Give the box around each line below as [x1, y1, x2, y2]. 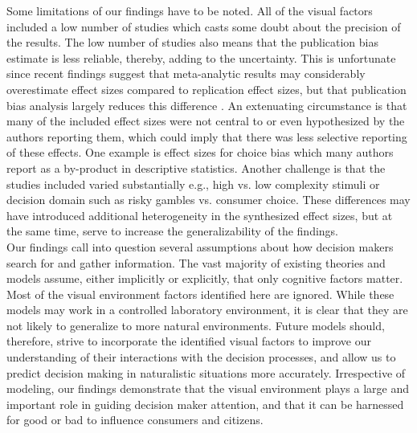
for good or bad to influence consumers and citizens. [6, 411, 264, 428]
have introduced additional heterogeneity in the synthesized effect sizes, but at [6, 206, 393, 223]
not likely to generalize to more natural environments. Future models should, [6, 317, 385, 333]
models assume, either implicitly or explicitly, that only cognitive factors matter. [6, 270, 403, 287]
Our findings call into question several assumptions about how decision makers [6, 238, 394, 255]
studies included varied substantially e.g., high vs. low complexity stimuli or [6, 175, 380, 192]
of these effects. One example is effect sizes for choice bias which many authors [6, 144, 394, 161]
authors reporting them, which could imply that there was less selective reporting [6, 128, 407, 145]
